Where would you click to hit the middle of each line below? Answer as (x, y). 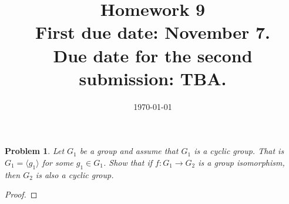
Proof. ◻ (21, 194)
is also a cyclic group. (75, 174)
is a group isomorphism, (241, 162)
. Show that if (127, 162)
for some (58, 162)
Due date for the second (153, 55)
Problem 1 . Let (35, 151)
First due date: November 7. (153, 32)
